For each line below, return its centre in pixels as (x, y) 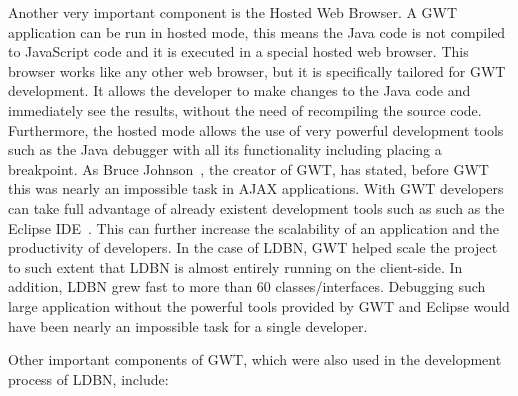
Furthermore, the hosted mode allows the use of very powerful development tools (256, 129)
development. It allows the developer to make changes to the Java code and (239, 90)
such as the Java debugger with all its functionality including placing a (225, 149)
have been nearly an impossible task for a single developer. (188, 325)
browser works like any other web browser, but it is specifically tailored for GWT (257, 70)
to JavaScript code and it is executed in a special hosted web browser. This (238, 51)
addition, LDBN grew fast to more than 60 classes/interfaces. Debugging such (247, 286)
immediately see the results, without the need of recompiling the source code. (245, 109)
